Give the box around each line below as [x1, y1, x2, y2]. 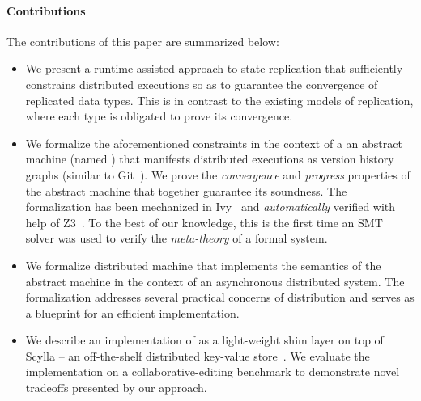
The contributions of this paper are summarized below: [6, 32, 279, 49]
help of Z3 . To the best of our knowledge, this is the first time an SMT [25, 213, 383, 230]
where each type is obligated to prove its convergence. [25, 108, 293, 125]
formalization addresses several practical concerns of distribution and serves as [25, 289, 415, 306]
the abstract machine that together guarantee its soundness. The [25, 182, 347, 199]
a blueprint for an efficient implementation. [25, 304, 240, 321]
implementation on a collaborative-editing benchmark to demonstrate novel [25, 363, 400, 380]
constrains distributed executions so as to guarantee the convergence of [25, 75, 378, 92]
